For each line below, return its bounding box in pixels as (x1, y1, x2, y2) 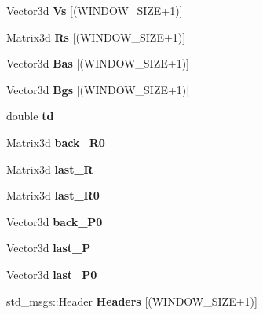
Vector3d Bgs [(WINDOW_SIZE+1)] (6, 81, 190, 97)
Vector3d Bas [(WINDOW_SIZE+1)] (6, 55, 189, 71)
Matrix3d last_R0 (6, 187, 100, 203)
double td (6, 108, 54, 124)
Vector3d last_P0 (6, 266, 97, 282)
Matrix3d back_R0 (6, 134, 105, 150)
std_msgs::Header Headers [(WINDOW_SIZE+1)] (6, 292, 258, 309)
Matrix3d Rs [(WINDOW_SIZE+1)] (6, 28, 186, 45)
